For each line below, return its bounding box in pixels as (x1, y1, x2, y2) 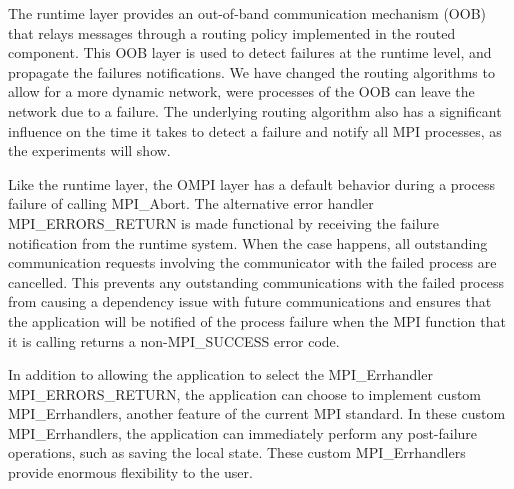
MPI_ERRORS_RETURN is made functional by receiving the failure (8, 212, 440, 233)
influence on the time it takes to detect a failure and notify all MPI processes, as (8, 120, 502, 141)
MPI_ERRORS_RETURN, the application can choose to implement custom (8, 383, 482, 404)
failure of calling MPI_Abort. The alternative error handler (8, 193, 374, 214)
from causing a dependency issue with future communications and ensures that (8, 291, 492, 312)
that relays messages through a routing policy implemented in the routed (8, 22, 456, 43)
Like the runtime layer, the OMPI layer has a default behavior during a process (8, 173, 495, 194)
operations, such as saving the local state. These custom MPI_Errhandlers (8, 442, 466, 463)
